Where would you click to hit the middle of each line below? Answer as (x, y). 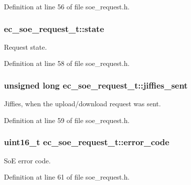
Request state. (26, 46)
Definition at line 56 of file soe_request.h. (67, 6)
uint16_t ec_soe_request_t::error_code (87, 142)
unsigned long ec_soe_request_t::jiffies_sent (96, 85)
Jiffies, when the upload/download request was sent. (82, 104)
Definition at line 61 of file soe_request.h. (67, 177)
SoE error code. (27, 160)
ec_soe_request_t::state (54, 28)
